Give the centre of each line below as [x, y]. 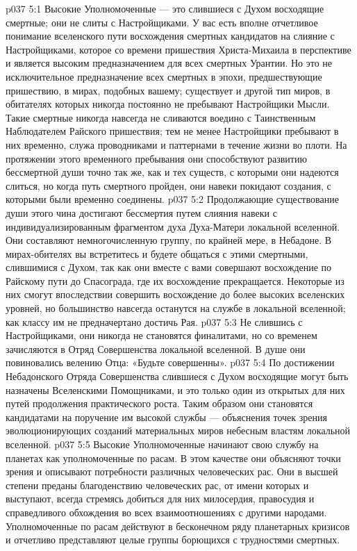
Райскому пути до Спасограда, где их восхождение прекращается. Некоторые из [175, 280]
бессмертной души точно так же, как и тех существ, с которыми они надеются [172, 172]
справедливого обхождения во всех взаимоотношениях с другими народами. [166, 512]
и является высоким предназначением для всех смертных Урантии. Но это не [169, 63]
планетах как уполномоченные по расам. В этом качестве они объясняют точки [173, 458]
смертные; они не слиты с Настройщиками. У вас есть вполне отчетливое [162, 22]
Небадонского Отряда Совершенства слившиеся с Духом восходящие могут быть [177, 376]
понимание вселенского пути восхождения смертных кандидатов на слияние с [170, 36]
